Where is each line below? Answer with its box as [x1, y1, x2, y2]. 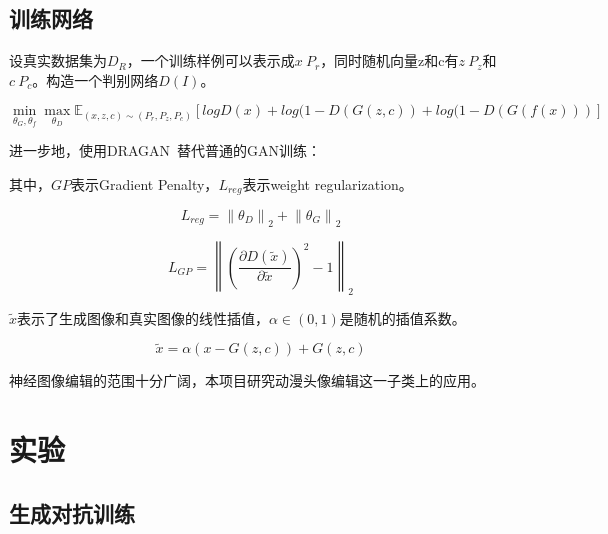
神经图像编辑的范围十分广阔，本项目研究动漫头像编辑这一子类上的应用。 [9, 370, 485, 391]
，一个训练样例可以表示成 [126, 50, 295, 71]
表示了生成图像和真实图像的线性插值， [17, 307, 270, 328]
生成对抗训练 [9, 497, 135, 528]
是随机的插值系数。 [339, 307, 466, 328]
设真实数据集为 [9, 50, 107, 71]
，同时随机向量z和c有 [320, 50, 459, 71]
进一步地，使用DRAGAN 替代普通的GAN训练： [9, 140, 322, 161]
